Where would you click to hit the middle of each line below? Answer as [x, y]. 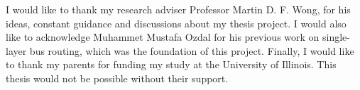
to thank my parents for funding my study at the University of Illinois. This [171, 64]
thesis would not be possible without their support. [117, 78]
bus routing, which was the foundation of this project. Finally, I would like [192, 50]
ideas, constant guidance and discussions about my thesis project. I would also [176, 23]
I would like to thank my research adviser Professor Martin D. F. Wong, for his [178, 9]
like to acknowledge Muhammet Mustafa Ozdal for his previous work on [163, 37]
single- [336, 37]
